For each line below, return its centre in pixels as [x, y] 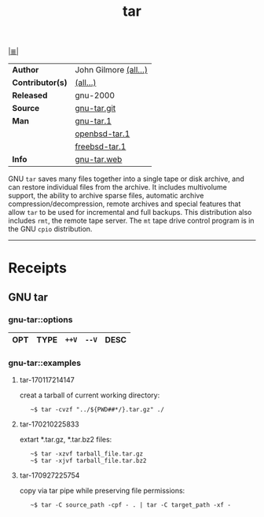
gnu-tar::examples [44, 363]
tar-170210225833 [49, 424]
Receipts [37, 268]
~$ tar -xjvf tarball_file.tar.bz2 [88, 461]
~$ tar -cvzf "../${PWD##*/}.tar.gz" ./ [97, 410]
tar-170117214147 [47, 380]
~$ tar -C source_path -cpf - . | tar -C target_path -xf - [131, 505]
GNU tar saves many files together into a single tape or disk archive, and [126, 179]
